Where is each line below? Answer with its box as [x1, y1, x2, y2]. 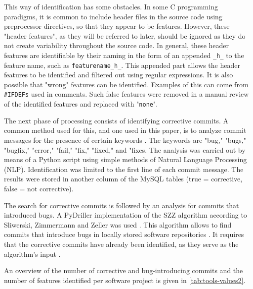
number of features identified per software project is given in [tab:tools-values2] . [4, 275, 246, 285]
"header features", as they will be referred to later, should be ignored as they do [4, 30, 246, 41]
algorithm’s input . [4, 248, 61, 259]
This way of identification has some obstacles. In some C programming [4, 1, 218, 11]
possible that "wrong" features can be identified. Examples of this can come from [4, 79, 249, 89]
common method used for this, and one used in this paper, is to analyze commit [4, 125, 247, 135]
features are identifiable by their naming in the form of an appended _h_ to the [4, 50, 244, 60]
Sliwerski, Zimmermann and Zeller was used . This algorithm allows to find [4, 219, 232, 230]
